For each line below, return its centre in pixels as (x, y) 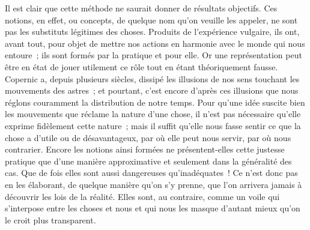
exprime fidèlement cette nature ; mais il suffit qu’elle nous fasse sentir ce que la (153, 125)
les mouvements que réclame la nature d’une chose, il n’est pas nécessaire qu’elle (153, 114)
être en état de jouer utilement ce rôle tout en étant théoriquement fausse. (141, 66)
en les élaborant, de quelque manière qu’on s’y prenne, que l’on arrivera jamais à (153, 184)
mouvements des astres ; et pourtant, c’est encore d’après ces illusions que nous (152, 90)
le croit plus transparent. (50, 219)
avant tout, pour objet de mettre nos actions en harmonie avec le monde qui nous (155, 43)
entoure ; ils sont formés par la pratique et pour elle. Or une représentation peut (153, 55)
